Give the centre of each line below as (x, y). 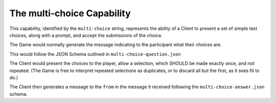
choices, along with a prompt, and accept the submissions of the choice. (86, 35)
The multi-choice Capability (70, 13)
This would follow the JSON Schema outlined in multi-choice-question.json (95, 54)
